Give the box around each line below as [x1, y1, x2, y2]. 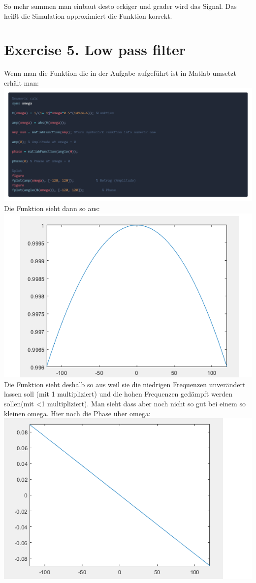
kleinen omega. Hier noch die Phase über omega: [4, 408, 151, 418]
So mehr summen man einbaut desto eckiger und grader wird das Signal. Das [4, 1, 237, 11]
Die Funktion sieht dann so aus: [4, 203, 100, 213]
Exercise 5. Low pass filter [4, 39, 186, 60]
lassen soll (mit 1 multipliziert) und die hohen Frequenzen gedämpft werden [4, 389, 233, 399]
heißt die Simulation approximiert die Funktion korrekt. [4, 10, 172, 21]
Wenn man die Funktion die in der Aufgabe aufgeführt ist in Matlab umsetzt [4, 68, 236, 78]
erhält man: [4, 77, 39, 88]
